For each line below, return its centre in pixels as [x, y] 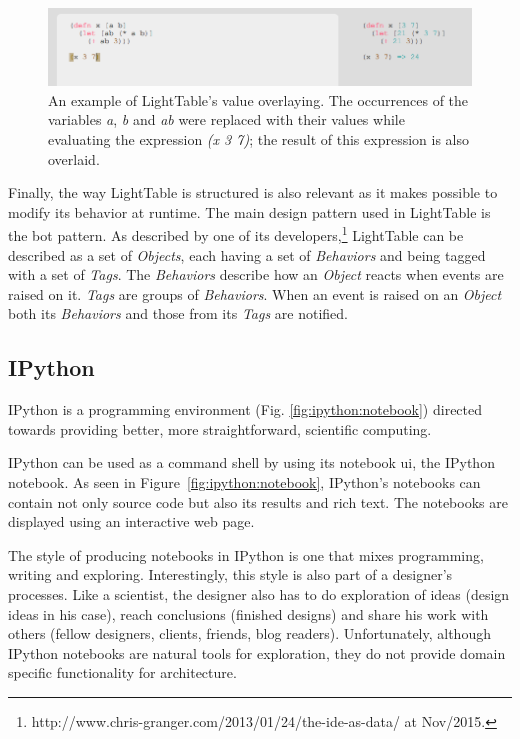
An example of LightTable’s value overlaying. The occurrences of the [258, 99]
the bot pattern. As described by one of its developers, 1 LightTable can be [236, 234]
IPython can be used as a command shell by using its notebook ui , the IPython [251, 462]
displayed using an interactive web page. [131, 521]
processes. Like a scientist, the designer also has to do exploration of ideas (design [259, 594]
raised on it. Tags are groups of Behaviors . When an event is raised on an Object [255, 293]
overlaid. [74, 158]
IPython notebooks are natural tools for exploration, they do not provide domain [257, 652]
